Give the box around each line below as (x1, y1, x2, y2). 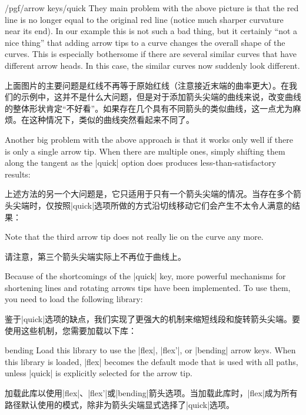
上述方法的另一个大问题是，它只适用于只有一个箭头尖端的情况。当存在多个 (5, 188, 293, 200)
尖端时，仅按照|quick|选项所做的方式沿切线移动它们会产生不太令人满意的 (12, 199, 292, 211)
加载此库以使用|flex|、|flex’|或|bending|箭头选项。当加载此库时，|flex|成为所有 (5, 387, 298, 399)
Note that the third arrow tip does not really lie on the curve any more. (5, 230, 264, 243)
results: (5, 168, 31, 180)
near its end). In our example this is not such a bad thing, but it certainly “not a (5, 25, 298, 37)
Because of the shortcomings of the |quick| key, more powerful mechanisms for (5, 270, 286, 282)
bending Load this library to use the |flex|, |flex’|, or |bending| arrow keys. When (5, 344, 296, 356)
